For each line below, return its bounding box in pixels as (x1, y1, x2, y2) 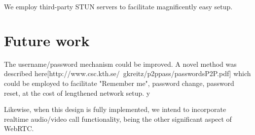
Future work (4, 30, 90, 50)
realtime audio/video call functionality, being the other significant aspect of (4, 113, 232, 124)
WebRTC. (4, 123, 34, 134)
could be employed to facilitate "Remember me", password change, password (4, 78, 234, 88)
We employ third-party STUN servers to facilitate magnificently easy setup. (4, 1, 233, 11)
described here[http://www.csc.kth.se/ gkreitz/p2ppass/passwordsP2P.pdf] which (4, 68, 251, 79)
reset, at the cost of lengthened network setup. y (4, 87, 150, 98)
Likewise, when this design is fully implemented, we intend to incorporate (4, 104, 226, 114)
